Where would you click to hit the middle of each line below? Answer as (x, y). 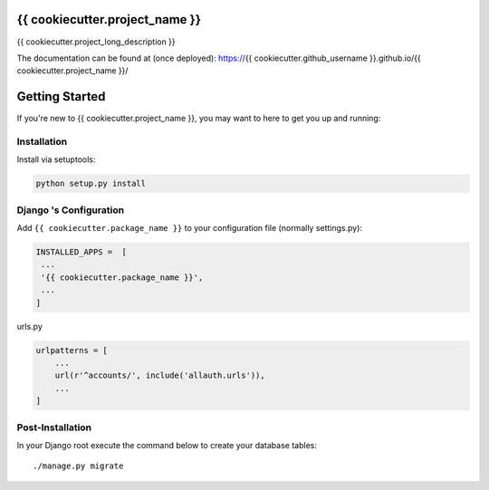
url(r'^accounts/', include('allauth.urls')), (160, 375)
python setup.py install (91, 184)
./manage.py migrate (78, 466)
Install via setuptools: (56, 159)
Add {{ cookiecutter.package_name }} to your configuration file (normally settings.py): (189, 228)
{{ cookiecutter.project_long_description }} (96, 42)
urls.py (29, 326)
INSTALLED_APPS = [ (81, 252)
